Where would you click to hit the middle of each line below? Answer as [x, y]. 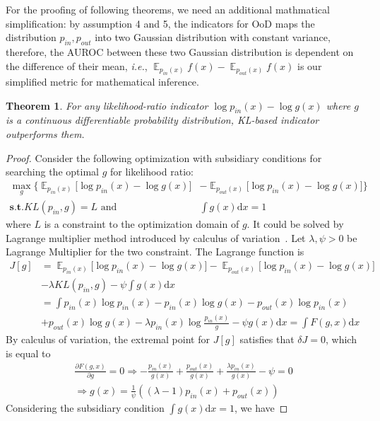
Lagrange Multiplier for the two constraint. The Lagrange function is [155, 252]
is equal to [28, 353]
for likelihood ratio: [152, 172]
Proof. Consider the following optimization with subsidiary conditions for [164, 157]
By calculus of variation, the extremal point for [108, 339]
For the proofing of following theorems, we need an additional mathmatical [168, 9]
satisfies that [267, 339]
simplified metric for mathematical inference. [102, 81]
